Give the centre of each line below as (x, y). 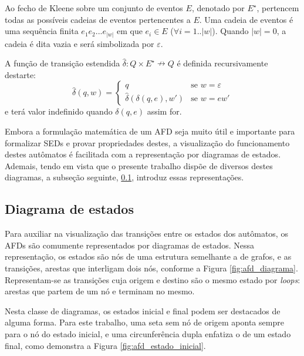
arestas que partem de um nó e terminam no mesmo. (100, 291)
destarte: (21, 74)
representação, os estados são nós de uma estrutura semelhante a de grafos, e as (148, 256)
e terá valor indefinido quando (59, 111)
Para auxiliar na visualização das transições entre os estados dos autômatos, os (146, 234)
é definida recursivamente (222, 63)
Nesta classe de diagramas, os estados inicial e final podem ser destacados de (143, 310)
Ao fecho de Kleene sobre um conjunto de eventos (94, 8)
